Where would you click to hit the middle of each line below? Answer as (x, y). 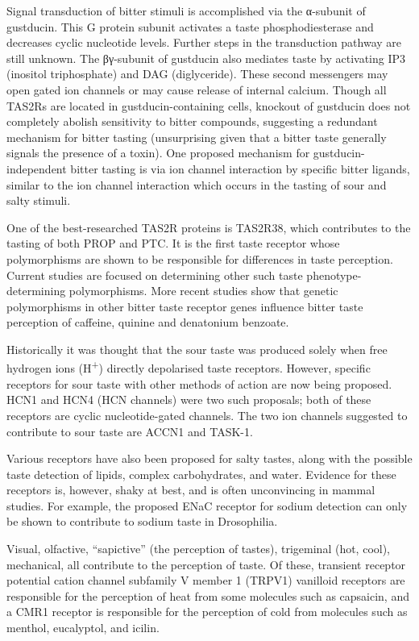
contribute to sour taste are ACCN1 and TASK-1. (130, 431)
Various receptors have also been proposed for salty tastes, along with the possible (209, 458)
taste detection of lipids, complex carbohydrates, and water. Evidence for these (201, 474)
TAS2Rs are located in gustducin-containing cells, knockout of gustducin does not (209, 105)
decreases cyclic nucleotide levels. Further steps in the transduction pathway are (204, 42)
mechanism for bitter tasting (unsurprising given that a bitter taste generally (197, 137)
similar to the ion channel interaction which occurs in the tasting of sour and (197, 184)
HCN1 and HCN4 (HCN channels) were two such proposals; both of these (189, 400)
